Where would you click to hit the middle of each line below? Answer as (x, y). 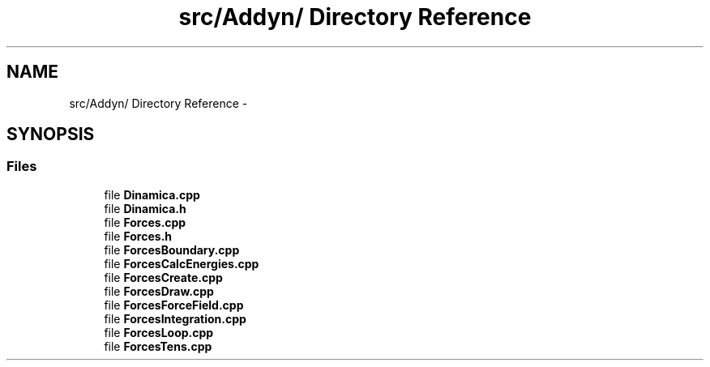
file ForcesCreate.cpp (163, 277)
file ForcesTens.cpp (158, 346)
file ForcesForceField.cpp (174, 305)
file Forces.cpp (145, 222)
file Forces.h (138, 236)
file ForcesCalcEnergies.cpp (182, 263)
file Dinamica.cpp (152, 194)
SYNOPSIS (51, 134)
